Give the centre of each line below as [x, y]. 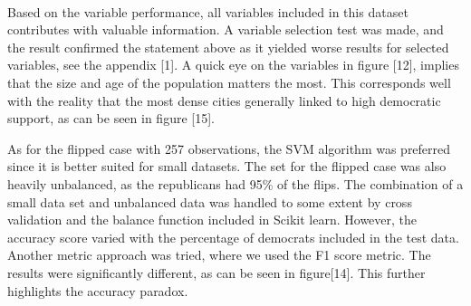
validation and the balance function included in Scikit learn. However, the [212, 220]
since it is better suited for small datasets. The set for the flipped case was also [227, 166]
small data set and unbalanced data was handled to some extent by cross [210, 201]
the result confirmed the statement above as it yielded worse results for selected [228, 47]
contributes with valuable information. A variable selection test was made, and [226, 29]
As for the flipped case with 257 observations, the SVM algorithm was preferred [229, 148]
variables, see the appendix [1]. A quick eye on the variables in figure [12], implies [233, 65]
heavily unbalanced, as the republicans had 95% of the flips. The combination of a [235, 183]
